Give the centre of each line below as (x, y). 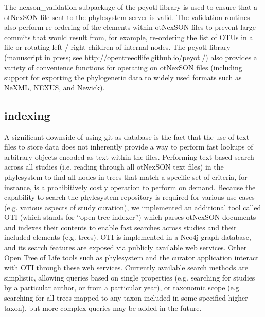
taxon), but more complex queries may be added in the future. (103, 307)
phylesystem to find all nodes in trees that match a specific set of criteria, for (126, 176)
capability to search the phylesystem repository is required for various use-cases (129, 197)
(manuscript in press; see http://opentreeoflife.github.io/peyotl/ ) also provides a (131, 57)
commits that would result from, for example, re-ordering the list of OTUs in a (129, 37)
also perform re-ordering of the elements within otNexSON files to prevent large (130, 27)
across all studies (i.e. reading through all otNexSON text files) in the (114, 167)
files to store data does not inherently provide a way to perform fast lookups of (129, 147)
